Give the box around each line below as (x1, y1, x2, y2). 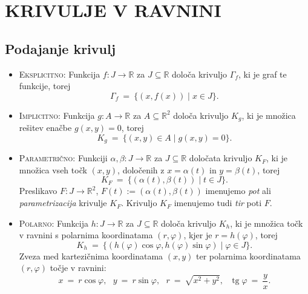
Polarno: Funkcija (19, 216, 89, 229)
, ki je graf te (238, 67, 287, 80)
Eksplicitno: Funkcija (19, 67, 100, 80)
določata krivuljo (189, 152, 252, 164)
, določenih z (117, 163, 165, 176)
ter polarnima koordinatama (196, 249, 301, 262)
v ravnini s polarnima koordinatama (19, 229, 153, 241)
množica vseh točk (19, 163, 87, 176)
